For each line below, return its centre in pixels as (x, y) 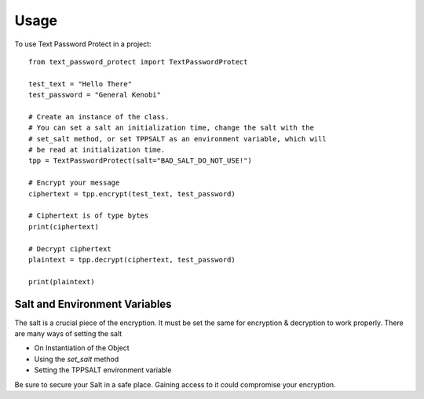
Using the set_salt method (77, 359)
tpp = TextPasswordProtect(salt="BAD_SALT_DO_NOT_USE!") (141, 161)
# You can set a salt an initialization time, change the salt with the (171, 128)
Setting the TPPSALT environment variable (103, 370)
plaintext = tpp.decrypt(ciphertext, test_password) (132, 260)
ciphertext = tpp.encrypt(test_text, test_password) (132, 194)
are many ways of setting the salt (68, 334)
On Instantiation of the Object (82, 348)
